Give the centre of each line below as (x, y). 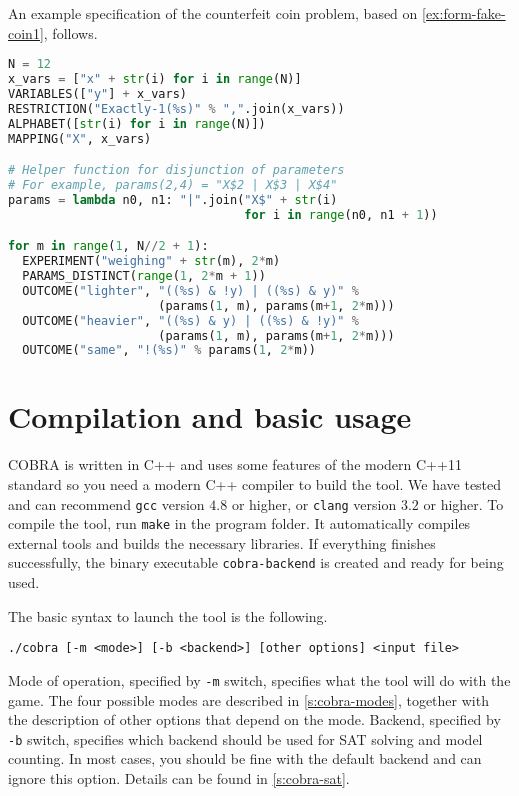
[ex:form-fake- (464, 13)
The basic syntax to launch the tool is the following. (168, 615)
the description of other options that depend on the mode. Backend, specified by (254, 719)
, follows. (70, 32)
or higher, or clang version (314, 503)
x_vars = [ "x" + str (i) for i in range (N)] (155, 79)
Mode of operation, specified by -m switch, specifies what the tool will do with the (259, 679)
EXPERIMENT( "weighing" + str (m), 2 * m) (151, 261)
